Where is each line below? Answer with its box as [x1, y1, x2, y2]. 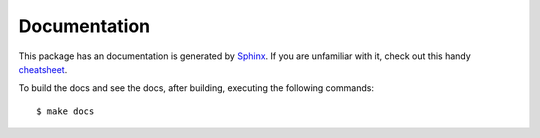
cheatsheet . [18, 63, 68, 75]
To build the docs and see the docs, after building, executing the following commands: [18, 82, 375, 94]
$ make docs [36, 105, 95, 117]
